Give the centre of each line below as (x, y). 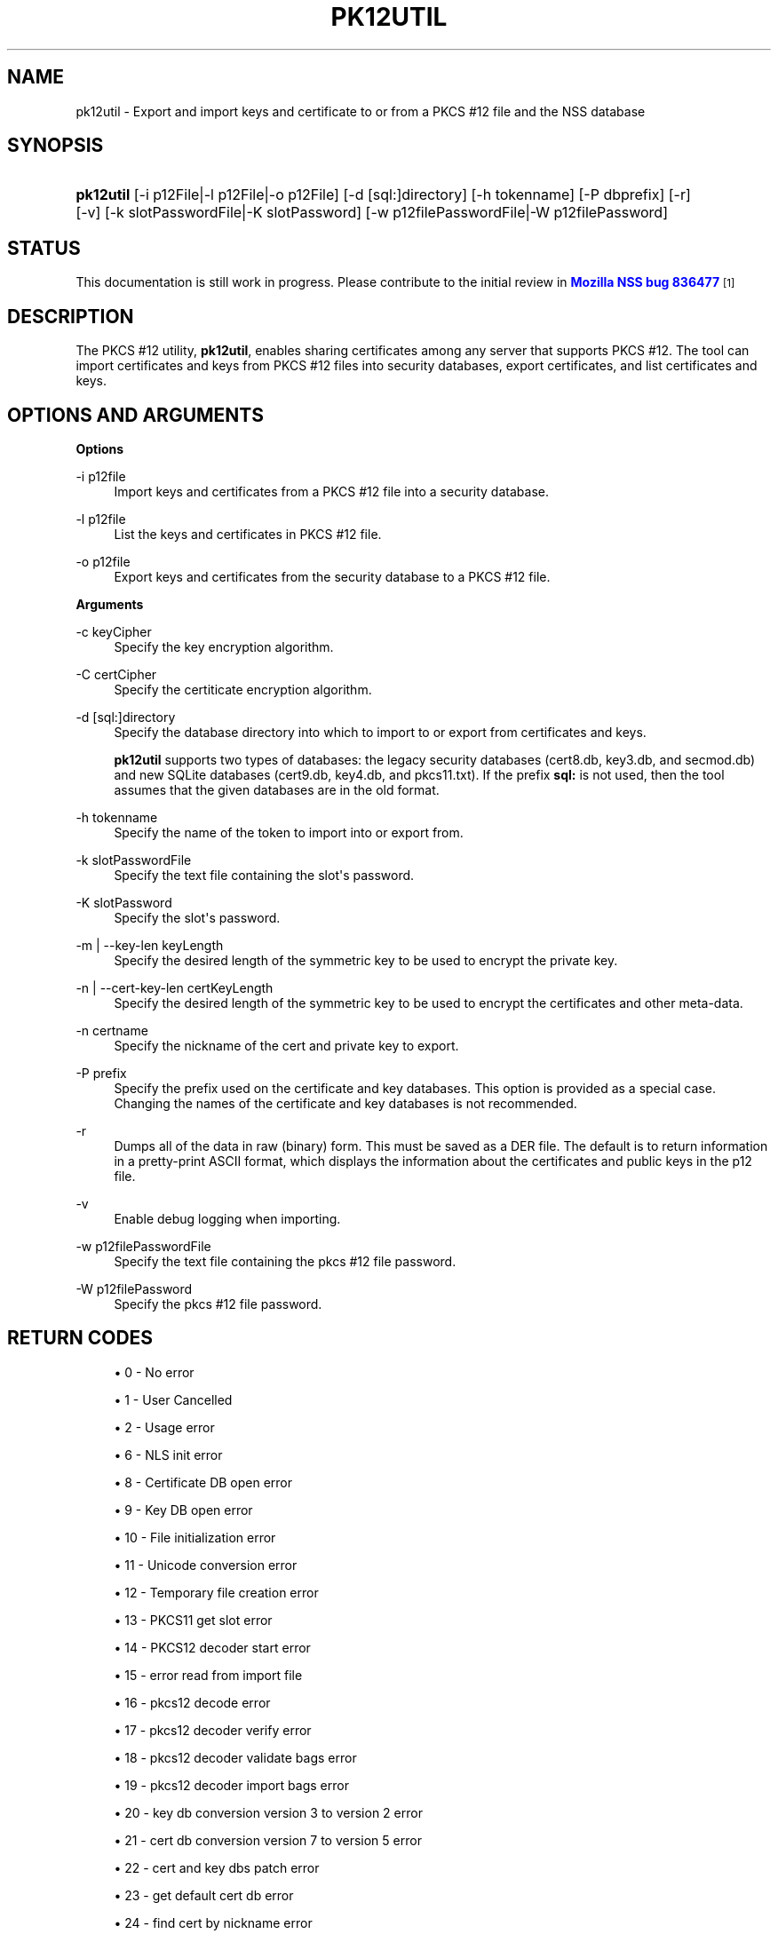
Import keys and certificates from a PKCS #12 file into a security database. (331, 491)
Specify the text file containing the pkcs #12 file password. (285, 1261)
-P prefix (101, 1073)
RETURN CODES (80, 1338)
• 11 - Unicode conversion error (206, 1565)
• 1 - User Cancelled (173, 1399)
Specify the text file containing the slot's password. (264, 875)
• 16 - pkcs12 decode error (192, 1702)
